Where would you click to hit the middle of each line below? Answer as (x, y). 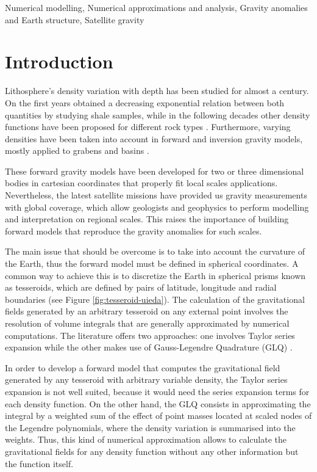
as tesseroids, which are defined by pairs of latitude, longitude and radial (141, 287)
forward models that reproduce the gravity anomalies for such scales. (134, 231)
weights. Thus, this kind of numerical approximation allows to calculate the (146, 439)
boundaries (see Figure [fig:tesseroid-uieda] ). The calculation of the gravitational (155, 299)
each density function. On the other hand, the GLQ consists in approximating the (158, 403)
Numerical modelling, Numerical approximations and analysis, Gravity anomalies (156, 7)
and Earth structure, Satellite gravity (75, 19)
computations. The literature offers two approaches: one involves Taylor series (150, 335)
